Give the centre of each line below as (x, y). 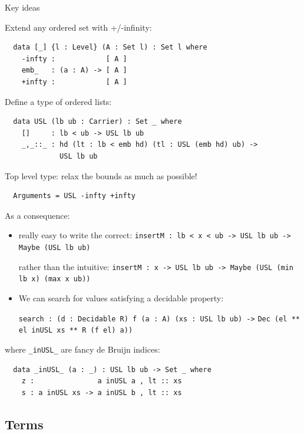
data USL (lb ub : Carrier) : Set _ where (98, 122)
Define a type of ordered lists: (58, 101)
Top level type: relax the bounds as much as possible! (101, 175)
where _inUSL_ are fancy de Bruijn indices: (82, 349)
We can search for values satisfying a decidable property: (121, 297)
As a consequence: (37, 215)
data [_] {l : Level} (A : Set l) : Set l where (110, 47)
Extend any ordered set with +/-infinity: (78, 27)
